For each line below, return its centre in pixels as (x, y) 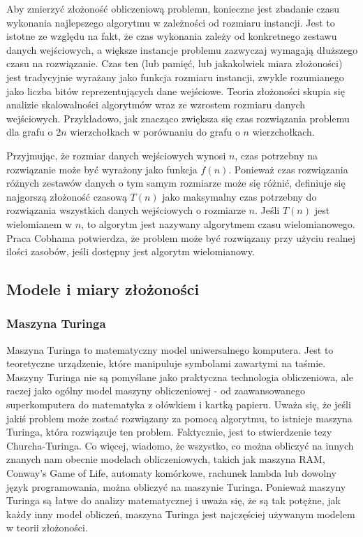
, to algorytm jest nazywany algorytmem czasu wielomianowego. (218, 223)
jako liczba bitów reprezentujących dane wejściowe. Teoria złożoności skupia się (176, 91)
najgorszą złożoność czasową (67, 196)
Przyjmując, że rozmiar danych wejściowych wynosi (116, 155)
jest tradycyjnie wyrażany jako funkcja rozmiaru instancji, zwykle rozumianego (175, 77)
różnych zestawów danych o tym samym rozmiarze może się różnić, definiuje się (176, 183)
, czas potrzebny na (276, 155)
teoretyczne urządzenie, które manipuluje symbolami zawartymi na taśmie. (166, 363)
